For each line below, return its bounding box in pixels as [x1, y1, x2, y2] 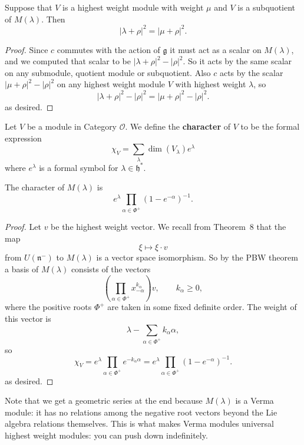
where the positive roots [5, 301, 92, 313]
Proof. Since [5, 43, 48, 55]
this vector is [5, 312, 51, 325]
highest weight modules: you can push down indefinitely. [5, 428, 208, 441]
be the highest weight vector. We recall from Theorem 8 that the [51, 220, 286, 233]
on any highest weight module [57, 78, 166, 90]
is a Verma [235, 394, 274, 407]
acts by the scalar [219, 66, 283, 78]
